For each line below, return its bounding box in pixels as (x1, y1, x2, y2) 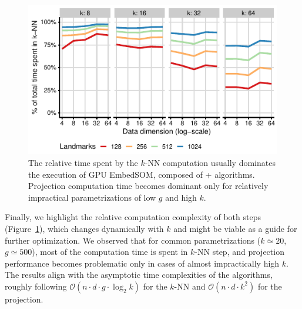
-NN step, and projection (194, 245, 284, 258)
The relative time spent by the (28, 156, 138, 168)
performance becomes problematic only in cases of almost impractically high (5, 257, 280, 269)
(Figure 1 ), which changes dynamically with (5, 222, 164, 234)
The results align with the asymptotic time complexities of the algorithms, (5, 268, 273, 281)
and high (165, 191, 197, 203)
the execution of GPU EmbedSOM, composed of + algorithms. (28, 168, 255, 180)
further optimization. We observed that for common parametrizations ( (5, 234, 261, 246)
